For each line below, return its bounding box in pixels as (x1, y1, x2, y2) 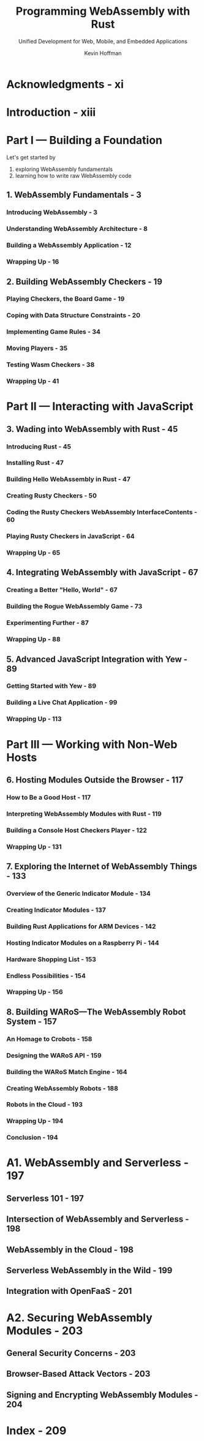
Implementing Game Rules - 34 (6, 328, 101, 336)
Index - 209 (6, 1423, 67, 1437)
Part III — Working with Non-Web (6, 737, 178, 751)
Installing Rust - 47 (6, 458, 64, 467)
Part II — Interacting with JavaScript (6, 399, 194, 414)
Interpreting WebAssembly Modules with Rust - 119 (6, 809, 162, 818)
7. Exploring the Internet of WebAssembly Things (6, 861, 197, 871)
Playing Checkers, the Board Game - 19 (6, 295, 125, 303)
